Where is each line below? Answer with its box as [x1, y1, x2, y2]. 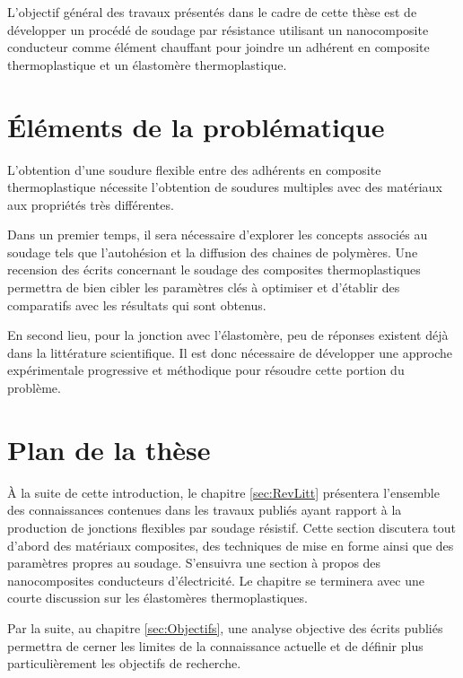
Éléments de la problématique [7, 108, 385, 144]
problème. [7, 378, 61, 397]
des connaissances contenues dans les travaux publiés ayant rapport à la [7, 500, 402, 519]
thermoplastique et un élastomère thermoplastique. [7, 55, 287, 74]
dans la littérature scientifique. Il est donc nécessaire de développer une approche [7, 343, 453, 361]
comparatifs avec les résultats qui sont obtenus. [7, 295, 266, 314]
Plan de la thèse [7, 430, 211, 467]
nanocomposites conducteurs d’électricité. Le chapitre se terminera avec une [7, 570, 424, 589]
